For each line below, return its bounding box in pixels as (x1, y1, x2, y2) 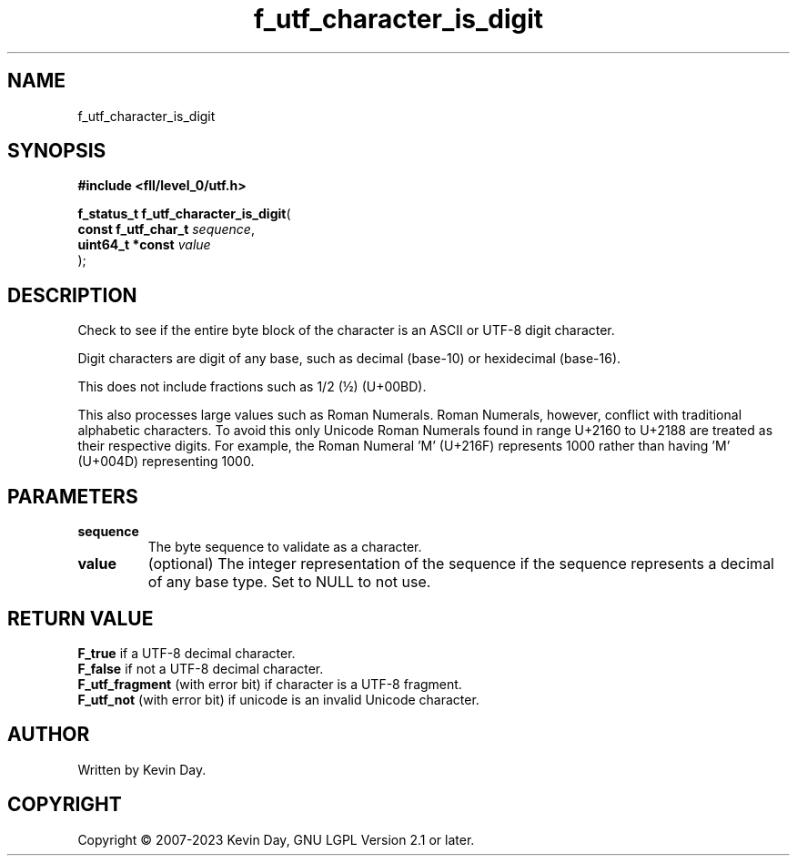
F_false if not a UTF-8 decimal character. (77, 660, 324, 676)
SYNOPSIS (7, 139, 106, 163)
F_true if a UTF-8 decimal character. (77, 645, 296, 661)
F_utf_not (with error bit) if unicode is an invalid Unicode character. (77, 691, 479, 707)
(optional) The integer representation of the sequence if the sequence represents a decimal (147, 554, 774, 574)
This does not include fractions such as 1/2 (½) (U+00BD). (77, 379, 427, 395)
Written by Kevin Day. (77, 761, 207, 777)
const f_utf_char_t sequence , (77, 221, 255, 238)
